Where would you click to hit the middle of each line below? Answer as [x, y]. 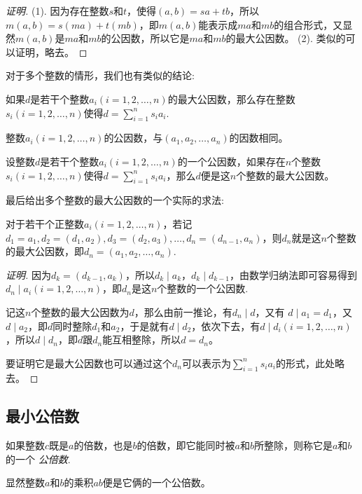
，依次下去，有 [226, 325]
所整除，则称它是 [293, 445]
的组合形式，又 [308, 24]
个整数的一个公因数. [203, 288]
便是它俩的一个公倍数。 [156, 482]
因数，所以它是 [155, 38]
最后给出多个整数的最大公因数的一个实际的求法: [115, 200]
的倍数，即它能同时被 [186, 445]
